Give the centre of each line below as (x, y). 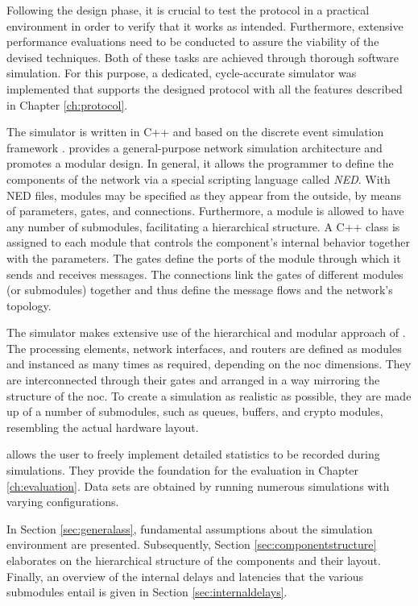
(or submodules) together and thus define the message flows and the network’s (200, 290)
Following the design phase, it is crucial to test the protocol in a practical (188, 10)
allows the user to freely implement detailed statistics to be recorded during (193, 454)
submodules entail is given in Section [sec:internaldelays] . (147, 592)
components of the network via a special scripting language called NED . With (199, 178)
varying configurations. (63, 502)
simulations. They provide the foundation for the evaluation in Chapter (183, 470)
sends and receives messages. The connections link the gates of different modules (205, 274)
